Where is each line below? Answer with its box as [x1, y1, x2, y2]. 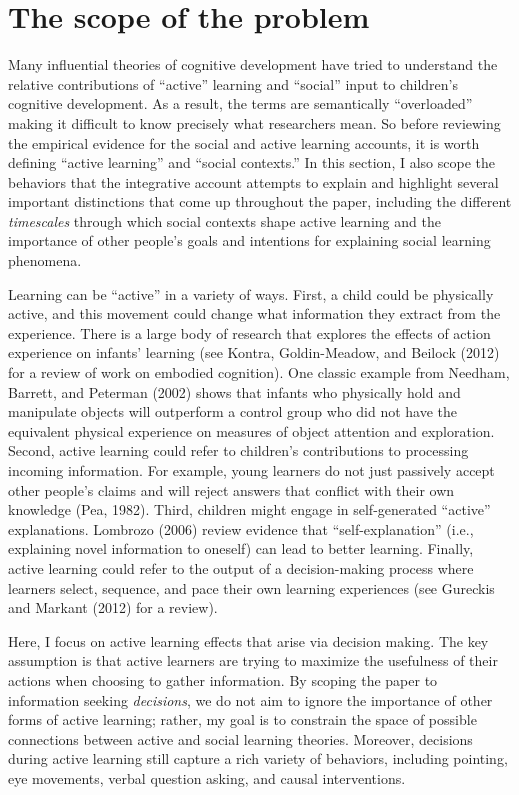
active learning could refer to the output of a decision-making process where [8, 557, 474, 578]
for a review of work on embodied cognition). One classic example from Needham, [8, 362, 510, 383]
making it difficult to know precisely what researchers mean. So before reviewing [8, 112, 501, 133]
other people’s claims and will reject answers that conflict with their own [8, 479, 455, 500]
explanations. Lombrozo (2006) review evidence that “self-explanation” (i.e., [8, 518, 474, 539]
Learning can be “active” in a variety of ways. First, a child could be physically [8, 283, 494, 304]
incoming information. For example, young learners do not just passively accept [8, 460, 495, 480]
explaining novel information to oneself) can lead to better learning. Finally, [8, 538, 474, 559]
